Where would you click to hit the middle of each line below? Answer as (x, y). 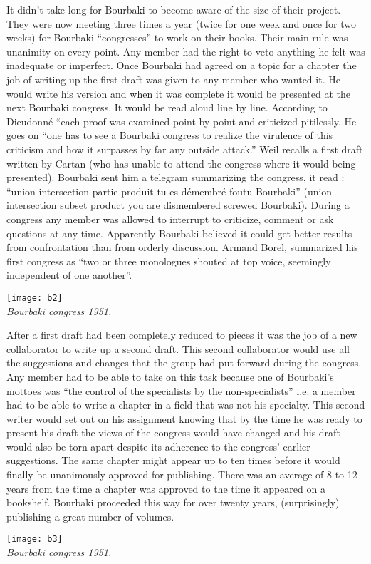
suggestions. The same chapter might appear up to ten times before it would (173, 460)
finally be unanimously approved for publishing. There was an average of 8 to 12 (182, 475)
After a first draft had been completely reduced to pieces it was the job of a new (182, 335)
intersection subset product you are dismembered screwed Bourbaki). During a (178, 205)
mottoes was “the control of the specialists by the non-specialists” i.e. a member (181, 390)
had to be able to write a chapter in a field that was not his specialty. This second (186, 405)
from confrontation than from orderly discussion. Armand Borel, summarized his (182, 247)
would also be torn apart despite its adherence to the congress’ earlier (158, 446)
